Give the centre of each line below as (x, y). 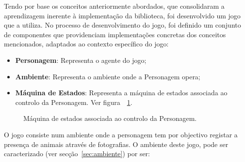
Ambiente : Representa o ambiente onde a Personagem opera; (108, 76)
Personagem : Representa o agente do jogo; (81, 60)
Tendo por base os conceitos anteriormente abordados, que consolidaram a (114, 6)
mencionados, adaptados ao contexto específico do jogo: (86, 44)
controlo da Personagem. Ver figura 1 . (74, 102)
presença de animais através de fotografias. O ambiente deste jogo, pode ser (116, 144)
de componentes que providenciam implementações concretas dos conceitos (115, 34)
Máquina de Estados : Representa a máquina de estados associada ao (121, 93)
